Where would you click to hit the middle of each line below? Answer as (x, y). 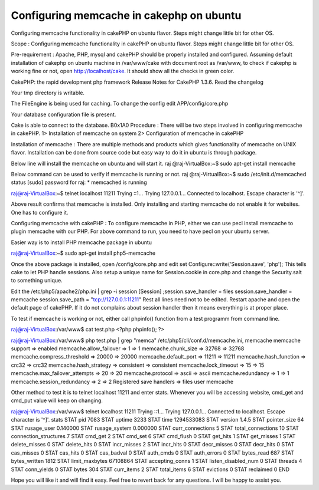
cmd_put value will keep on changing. (57, 400)
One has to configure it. (40, 212)
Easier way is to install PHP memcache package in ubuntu (82, 242)
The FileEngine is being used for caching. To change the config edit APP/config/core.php (120, 104)
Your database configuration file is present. (64, 114)
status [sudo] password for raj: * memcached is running (79, 182)
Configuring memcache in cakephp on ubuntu (126, 15)
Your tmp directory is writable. (48, 93)
